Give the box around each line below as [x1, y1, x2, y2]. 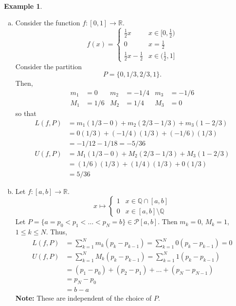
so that [15, 108, 36, 118]
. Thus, [46, 227, 67, 237]
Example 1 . [4, 1, 42, 11]
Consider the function [15, 17, 80, 27]
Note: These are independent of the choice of [15, 292, 152, 303]
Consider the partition [15, 61, 82, 71]
